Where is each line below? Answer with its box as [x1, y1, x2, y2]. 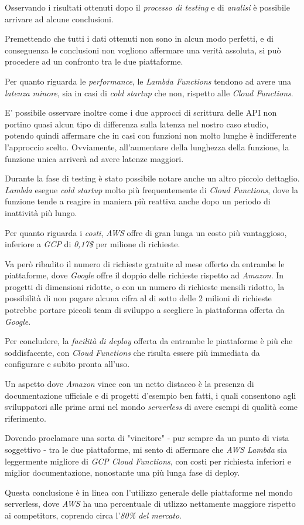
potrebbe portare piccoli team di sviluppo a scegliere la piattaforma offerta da [5, 304, 285, 316]
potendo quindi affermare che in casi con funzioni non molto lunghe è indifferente [5, 129, 296, 142]
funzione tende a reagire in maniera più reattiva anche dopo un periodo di [5, 195, 271, 207]
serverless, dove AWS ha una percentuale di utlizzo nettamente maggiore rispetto [5, 497, 296, 510]
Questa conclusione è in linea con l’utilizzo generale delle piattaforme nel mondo [5, 486, 293, 498]
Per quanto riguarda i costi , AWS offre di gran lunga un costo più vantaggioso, [5, 226, 287, 238]
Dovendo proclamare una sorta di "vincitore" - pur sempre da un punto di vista [5, 432, 289, 444]
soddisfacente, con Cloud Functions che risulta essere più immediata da [5, 346, 260, 358]
